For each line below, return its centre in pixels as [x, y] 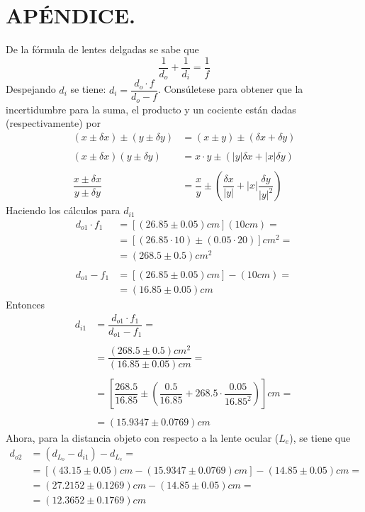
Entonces [26, 305]
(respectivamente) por [53, 123]
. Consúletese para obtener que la [230, 89]
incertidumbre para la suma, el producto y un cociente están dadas [151, 109]
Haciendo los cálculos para [63, 210]
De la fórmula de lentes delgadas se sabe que [102, 49]
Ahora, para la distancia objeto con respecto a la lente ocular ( [142, 437]
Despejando [31, 89]
